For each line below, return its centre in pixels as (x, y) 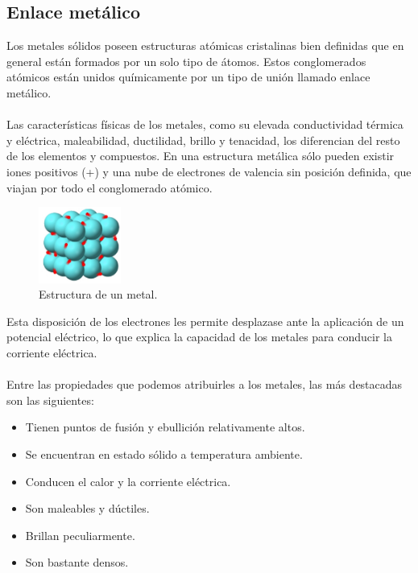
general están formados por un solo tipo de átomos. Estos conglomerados (186, 61)
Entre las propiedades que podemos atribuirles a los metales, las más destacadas (205, 384)
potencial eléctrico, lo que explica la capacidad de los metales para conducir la (199, 337)
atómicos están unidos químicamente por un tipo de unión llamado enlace (188, 77)
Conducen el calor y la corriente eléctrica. (128, 481)
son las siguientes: (50, 400)
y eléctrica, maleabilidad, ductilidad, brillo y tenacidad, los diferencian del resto (203, 140)
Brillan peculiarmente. (80, 535)
